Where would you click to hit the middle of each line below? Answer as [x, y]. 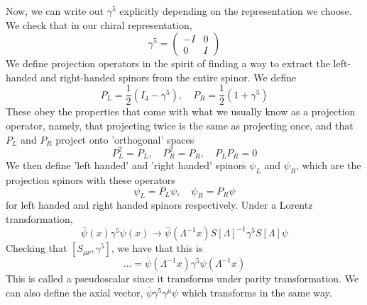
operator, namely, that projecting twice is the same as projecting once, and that [180, 126]
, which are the [329, 165]
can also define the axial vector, [75, 292]
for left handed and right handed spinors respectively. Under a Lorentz [159, 205]
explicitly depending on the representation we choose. [236, 11]
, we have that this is [157, 248]
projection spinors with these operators [91, 179]
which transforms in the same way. [257, 292]
